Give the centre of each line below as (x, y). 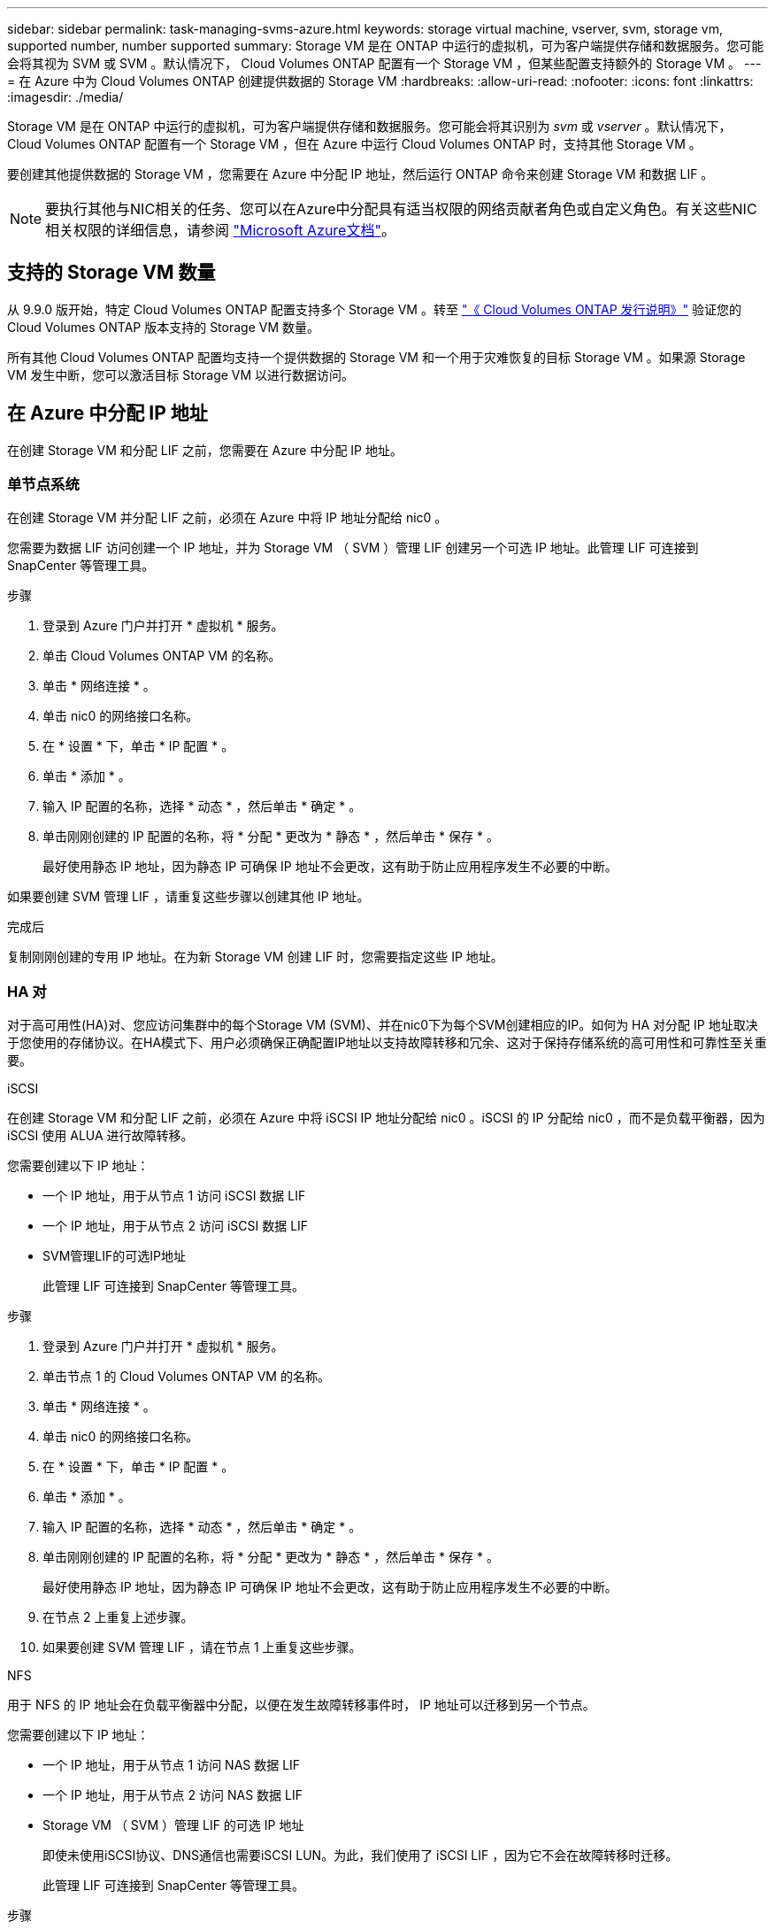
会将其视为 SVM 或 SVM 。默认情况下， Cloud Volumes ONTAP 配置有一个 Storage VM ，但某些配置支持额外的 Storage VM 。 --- (384, 63)
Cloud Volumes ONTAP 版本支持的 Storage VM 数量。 (164, 327)
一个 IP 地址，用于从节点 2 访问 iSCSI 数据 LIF (176, 1226)
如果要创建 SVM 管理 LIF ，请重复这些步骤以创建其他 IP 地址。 (188, 897)
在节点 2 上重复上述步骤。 (118, 1617)
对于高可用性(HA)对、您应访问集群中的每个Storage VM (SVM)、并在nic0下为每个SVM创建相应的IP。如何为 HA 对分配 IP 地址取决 (383, 1025)
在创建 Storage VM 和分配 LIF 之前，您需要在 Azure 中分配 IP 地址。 (205, 450)
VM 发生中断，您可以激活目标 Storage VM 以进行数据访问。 (181, 374)
